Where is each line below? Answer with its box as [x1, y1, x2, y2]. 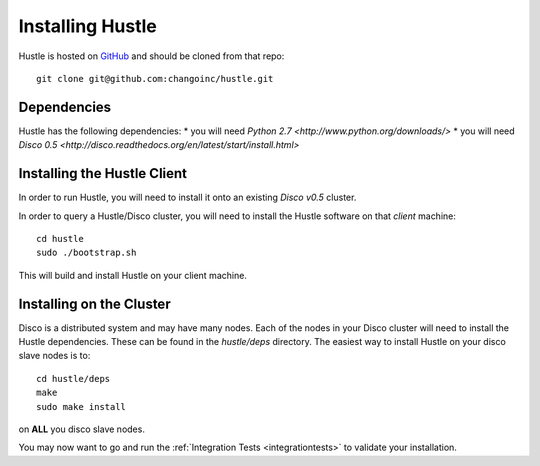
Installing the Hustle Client [18, 165, 188, 182]
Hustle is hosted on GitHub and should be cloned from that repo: [18, 50, 285, 62]
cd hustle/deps [36, 373, 111, 384]
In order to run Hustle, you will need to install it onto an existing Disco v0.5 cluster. [18, 191, 357, 204]
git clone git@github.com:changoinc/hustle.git [36, 73, 274, 84]
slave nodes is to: [18, 350, 91, 362]
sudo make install [36, 401, 127, 412]
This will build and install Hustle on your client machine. [18, 269, 247, 281]
